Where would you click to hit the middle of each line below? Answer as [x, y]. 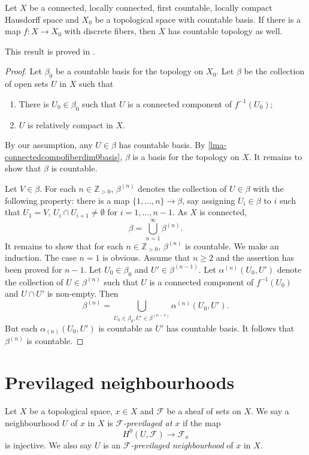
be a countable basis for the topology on [129, 71]
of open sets [27, 84]
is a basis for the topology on [186, 156]
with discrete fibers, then [110, 31]
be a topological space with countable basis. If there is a [198, 19]
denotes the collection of [182, 188]
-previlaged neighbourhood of [182, 445]
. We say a [270, 411]
